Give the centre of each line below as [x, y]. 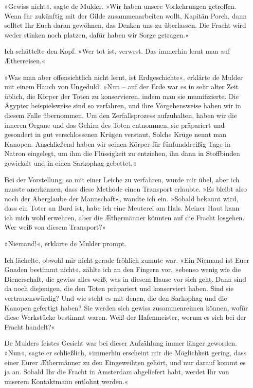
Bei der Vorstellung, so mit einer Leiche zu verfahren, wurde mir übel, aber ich [122, 179]
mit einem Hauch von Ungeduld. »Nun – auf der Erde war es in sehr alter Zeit [122, 87]
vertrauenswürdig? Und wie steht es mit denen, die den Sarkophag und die [116, 298]
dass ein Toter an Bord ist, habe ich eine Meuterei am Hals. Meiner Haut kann [122, 208]
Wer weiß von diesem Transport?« [55, 227]
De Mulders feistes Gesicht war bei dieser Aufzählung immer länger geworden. [121, 343]
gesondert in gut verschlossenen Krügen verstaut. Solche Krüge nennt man [115, 134]
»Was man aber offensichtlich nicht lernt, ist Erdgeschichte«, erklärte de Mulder [124, 77]
